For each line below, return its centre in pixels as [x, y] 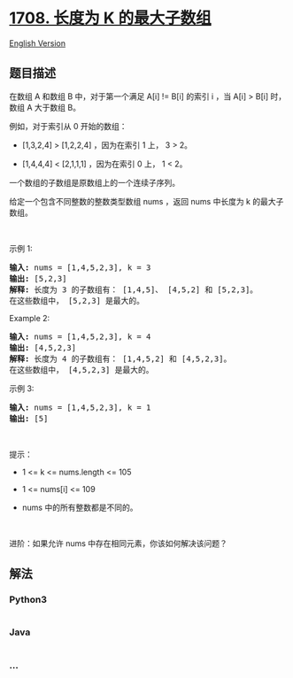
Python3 [28, 600]
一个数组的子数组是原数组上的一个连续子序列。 [94, 182]
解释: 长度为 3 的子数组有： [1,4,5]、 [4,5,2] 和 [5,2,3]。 [134, 289]
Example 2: [30, 318]
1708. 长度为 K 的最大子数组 [110, 18]
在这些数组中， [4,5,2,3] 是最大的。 [81, 370]
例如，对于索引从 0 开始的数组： [68, 126]
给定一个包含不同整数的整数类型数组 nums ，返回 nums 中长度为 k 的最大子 [146, 201]
